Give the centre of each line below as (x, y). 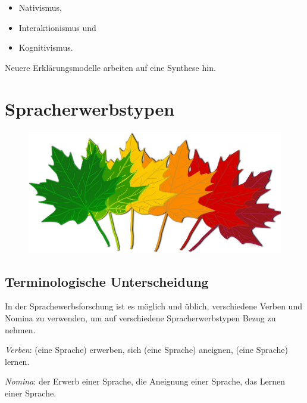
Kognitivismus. (46, 47)
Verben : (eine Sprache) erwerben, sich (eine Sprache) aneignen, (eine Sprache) (146, 350)
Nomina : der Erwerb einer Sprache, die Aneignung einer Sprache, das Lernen (145, 381)
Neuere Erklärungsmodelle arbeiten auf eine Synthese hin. (110, 67)
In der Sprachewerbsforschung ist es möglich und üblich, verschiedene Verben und (153, 306)
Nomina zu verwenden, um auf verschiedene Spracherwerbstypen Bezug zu (140, 318)
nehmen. (20, 329)
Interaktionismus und (57, 27)
